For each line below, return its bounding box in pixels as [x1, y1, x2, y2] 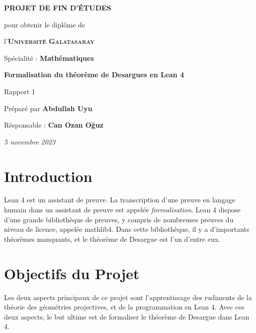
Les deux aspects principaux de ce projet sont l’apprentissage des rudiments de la [4, 292, 252, 302]
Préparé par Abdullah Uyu [4, 103, 92, 113]
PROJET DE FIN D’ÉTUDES [4, 2, 111, 12]
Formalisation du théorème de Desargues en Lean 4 [4, 69, 184, 80]
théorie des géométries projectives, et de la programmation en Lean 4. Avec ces [4, 302, 245, 312]
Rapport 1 [4, 86, 35, 96]
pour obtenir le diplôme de [4, 19, 85, 29]
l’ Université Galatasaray [4, 36, 94, 46]
